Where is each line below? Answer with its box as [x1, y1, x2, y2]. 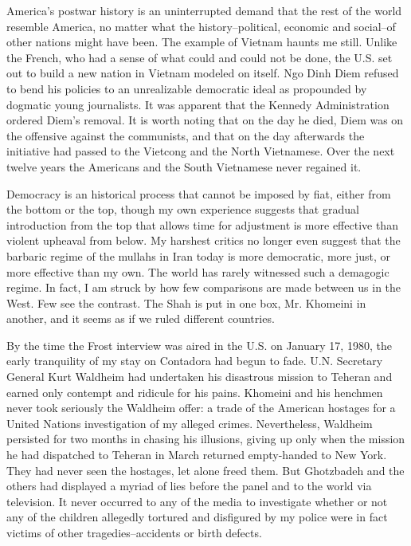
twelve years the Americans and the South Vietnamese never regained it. [6, 158, 362, 175]
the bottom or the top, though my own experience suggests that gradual [6, 201, 359, 218]
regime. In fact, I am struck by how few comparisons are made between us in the [6, 279, 401, 296]
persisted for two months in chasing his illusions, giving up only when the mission [6, 430, 405, 447]
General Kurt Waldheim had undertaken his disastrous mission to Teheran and [6, 368, 393, 385]
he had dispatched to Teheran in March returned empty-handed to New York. [6, 446, 387, 463]
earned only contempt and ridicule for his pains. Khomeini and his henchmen [6, 383, 383, 400]
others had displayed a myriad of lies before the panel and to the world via [6, 477, 372, 494]
